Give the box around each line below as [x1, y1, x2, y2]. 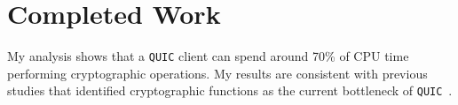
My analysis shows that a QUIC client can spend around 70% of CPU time [7, 47, 409, 65]
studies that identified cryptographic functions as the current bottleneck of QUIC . [7, 81, 453, 100]
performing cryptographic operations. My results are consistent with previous [7, 64, 428, 82]
